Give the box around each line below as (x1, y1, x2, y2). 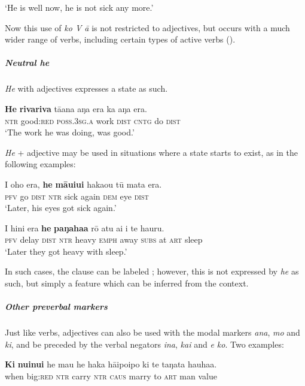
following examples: (5, 158, 76, 170)
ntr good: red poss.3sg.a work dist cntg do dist (5, 114, 181, 126)
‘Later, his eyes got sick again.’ (5, 201, 117, 214)
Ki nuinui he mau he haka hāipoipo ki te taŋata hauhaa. (5, 358, 217, 370)
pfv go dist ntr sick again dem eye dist (5, 189, 149, 202)
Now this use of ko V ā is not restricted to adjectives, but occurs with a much (5, 21, 290, 34)
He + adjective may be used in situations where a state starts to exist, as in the (5, 146, 298, 158)
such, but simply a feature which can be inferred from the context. (5, 277, 249, 289)
